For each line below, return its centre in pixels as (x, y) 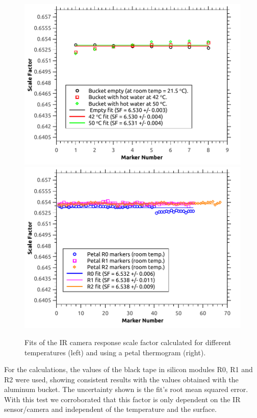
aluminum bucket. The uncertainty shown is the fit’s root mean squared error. (126, 389)
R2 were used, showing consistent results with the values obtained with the (121, 379)
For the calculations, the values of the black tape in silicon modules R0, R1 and (128, 369)
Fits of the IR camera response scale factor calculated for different (128, 342)
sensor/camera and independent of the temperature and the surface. (110, 409)
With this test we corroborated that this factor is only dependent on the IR (122, 399)
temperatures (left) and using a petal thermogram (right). (115, 352)
